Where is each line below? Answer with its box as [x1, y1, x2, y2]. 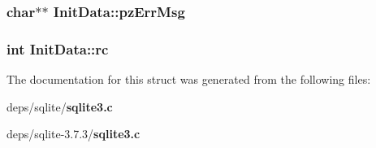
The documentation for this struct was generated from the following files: [6, 71, 371, 88]
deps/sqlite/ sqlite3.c [6, 98, 113, 115]
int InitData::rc [6, 38, 109, 59]
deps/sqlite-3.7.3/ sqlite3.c [6, 125, 140, 142]
